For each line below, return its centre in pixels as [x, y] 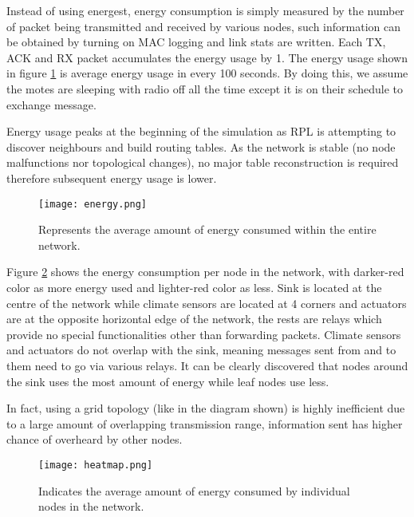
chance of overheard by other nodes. [95, 439]
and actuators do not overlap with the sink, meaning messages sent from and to [201, 350]
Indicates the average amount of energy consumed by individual [194, 490]
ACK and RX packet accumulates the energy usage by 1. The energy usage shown [207, 57]
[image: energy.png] [93, 204]
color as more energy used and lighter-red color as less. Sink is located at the [194, 287]
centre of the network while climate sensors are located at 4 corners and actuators [207, 303]
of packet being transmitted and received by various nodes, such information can [203, 26]
